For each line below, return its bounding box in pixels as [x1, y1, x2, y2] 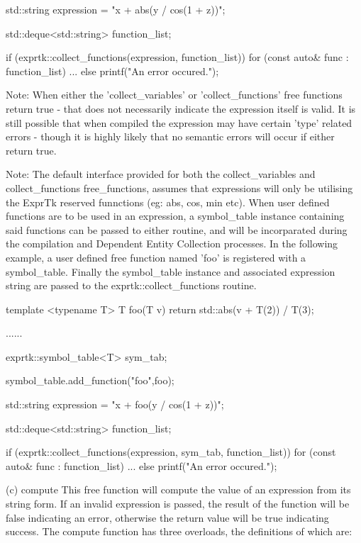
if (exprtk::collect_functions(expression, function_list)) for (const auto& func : [6, 50, 349, 65]
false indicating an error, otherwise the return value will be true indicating [6, 510, 329, 525]
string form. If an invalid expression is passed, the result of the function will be [6, 496, 350, 511]
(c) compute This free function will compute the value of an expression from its [6, 482, 351, 497]
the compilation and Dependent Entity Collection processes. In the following [6, 236, 338, 251]
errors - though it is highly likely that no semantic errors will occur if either [6, 129, 335, 144]
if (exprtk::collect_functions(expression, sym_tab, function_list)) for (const [6, 444, 336, 459]
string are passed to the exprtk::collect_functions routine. [6, 278, 257, 293]
